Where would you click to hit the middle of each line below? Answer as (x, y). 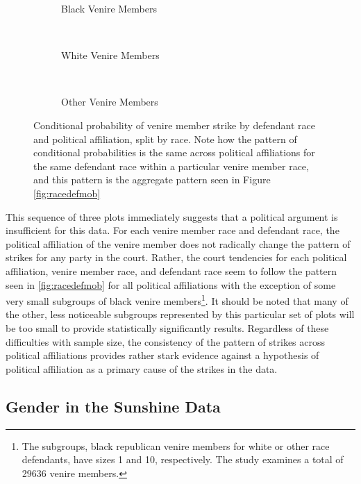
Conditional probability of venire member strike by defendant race (174, 125)
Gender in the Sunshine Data (113, 406)
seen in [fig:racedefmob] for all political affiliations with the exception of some (171, 284)
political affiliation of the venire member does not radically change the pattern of (178, 243)
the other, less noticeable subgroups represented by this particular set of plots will (180, 314)
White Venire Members (110, 55)
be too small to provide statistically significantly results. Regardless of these (167, 327)
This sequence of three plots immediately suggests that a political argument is (172, 216)
